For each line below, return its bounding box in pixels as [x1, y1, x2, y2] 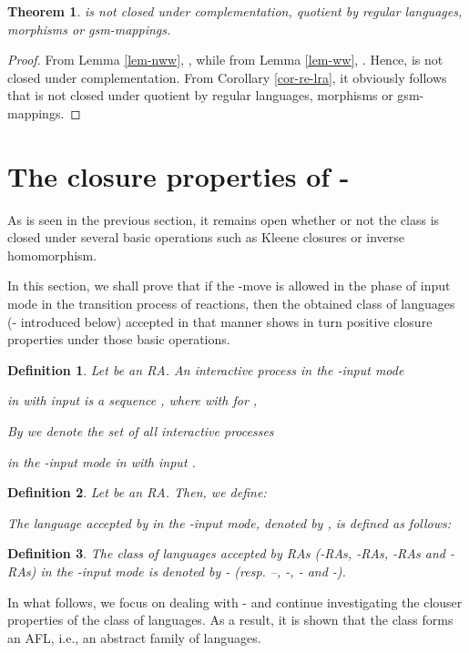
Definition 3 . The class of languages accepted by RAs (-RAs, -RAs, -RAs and [7, 544, 445, 563]
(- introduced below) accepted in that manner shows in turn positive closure [7, 311, 433, 331]
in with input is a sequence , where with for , [7, 391, 258, 410]
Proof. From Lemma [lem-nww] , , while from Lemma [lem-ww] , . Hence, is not [7, 50, 444, 69]
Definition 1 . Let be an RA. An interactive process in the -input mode [7, 360, 404, 379]
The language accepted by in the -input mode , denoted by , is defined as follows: [7, 513, 452, 532]
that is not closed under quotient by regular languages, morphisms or [7, 86, 393, 105]
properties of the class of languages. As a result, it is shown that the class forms [7, 610, 454, 629]
